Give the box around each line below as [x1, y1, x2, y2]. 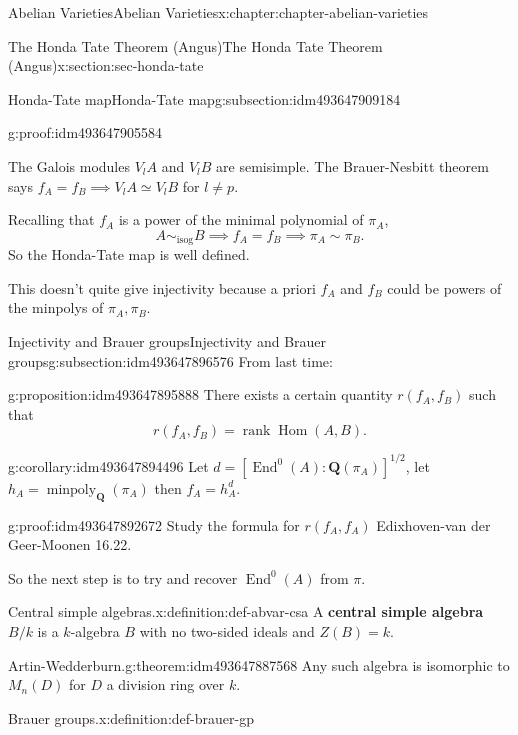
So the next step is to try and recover [8, 567, 238, 588]
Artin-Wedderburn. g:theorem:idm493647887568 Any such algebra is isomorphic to [8, 654, 510, 675]
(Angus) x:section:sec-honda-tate [8, 55, 204, 76]
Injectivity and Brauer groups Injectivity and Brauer [8, 330, 327, 351]
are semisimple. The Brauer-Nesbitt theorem [216, 155, 489, 176]
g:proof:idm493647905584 [8, 122, 163, 143]
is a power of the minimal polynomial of [118, 209, 364, 230]
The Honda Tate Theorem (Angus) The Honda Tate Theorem [8, 35, 383, 56]
